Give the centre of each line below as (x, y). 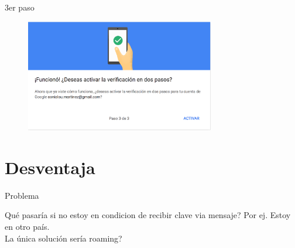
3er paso (20, 7)
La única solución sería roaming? (64, 238)
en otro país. (27, 227)
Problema (22, 195)
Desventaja (50, 167)
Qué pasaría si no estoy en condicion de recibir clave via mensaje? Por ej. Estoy (148, 215)
